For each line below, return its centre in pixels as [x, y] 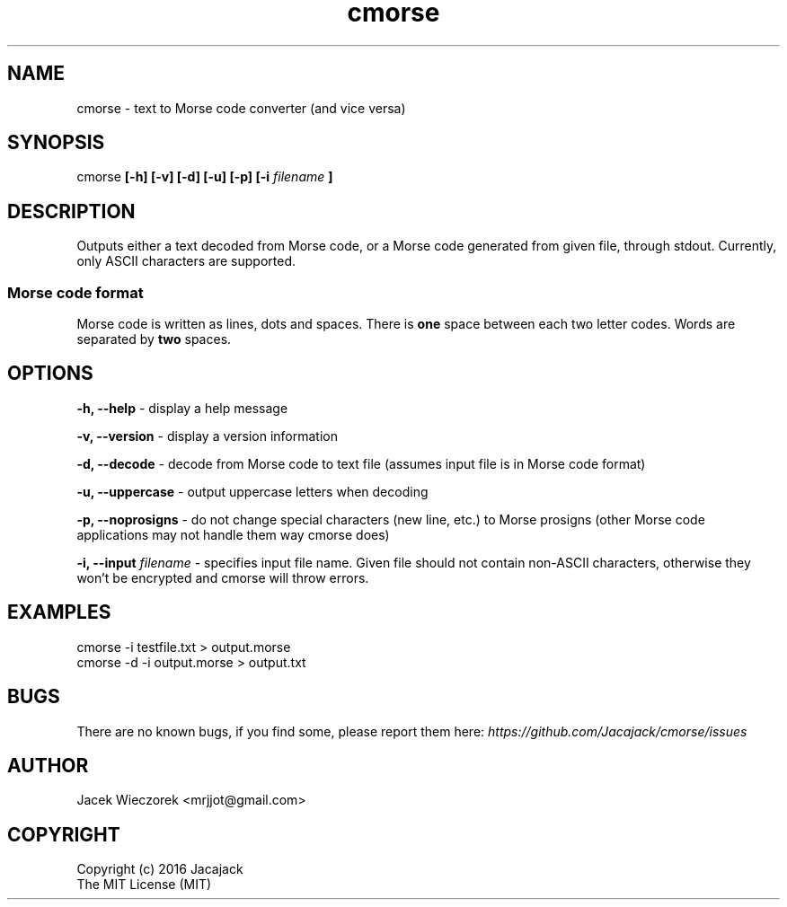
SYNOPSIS [56, 143]
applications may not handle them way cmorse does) [233, 534]
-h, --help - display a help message [182, 408]
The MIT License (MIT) [144, 885]
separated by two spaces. [154, 339]
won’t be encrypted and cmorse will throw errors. [223, 577]
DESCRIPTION [71, 211]
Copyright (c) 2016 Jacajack [160, 869]
